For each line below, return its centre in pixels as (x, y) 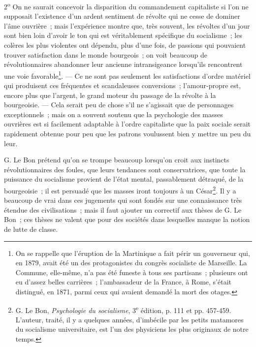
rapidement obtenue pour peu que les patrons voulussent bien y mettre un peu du (128, 134)
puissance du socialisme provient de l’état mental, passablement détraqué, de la (124, 179)
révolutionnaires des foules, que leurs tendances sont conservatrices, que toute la (125, 169)
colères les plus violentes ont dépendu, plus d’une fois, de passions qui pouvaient (125, 45)
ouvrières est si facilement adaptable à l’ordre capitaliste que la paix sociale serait (127, 124)
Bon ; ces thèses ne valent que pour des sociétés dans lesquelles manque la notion (127, 219)
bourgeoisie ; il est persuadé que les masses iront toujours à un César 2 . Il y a (120, 190)
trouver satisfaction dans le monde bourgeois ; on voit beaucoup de (106, 54)
